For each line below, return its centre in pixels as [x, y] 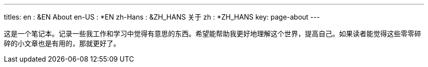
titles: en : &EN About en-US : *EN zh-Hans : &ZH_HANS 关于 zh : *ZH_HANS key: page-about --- [162, 17]
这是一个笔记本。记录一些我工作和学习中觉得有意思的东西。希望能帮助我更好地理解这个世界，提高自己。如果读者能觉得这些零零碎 [213, 33]
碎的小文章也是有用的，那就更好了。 [62, 43]
